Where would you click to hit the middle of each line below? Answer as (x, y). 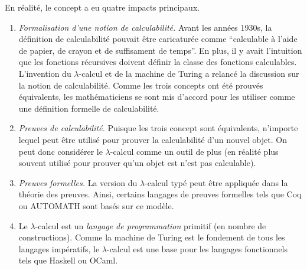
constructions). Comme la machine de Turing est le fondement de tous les (152, 237)
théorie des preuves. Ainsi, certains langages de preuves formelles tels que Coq (160, 194)
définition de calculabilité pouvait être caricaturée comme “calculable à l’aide (158, 39)
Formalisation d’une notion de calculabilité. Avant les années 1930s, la (145, 27)
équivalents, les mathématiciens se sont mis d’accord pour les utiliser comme (157, 97)
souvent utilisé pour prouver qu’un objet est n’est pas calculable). (137, 163)
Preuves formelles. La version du (78, 182)
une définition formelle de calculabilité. (89, 108)
